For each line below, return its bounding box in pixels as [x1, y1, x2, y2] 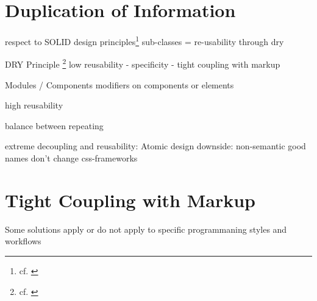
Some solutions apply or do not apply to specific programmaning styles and [5, 222, 287, 235]
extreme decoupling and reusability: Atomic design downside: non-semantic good [5, 140, 306, 152]
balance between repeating [5, 119, 104, 132]
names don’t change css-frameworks [5, 152, 138, 164]
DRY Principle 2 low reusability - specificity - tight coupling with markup [5, 56, 280, 71]
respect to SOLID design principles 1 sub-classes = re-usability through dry [5, 34, 284, 48]
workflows [5, 235, 41, 247]
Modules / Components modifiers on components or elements [5, 78, 234, 91]
